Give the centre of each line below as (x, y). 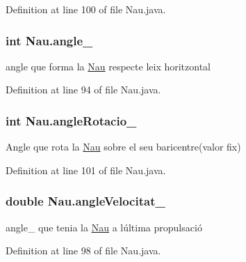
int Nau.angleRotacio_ (71, 120)
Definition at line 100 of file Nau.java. (86, 9)
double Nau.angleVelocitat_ (85, 201)
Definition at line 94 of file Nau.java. (83, 90)
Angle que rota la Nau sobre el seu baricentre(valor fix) (123, 147)
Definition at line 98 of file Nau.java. (83, 251)
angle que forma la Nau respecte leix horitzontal (108, 66)
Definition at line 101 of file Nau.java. (86, 170)
